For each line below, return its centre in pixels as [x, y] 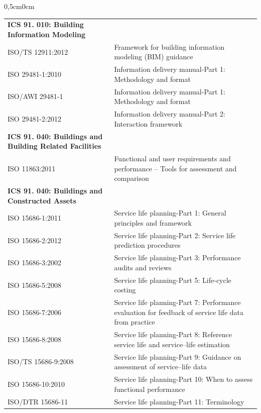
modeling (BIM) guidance [154, 57]
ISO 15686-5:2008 [34, 285]
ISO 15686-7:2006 [34, 312]
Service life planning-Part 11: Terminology [179, 401]
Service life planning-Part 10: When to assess [183, 379]
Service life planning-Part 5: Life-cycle [173, 280]
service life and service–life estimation [172, 344]
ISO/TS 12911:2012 [38, 51]
